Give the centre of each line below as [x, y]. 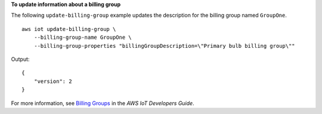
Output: [20, 59]
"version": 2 [53, 81]
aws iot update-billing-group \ [69, 29]
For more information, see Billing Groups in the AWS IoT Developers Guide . [103, 103]
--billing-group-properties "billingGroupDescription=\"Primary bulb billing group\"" [164, 46]
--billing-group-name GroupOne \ [83, 38]
